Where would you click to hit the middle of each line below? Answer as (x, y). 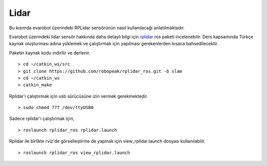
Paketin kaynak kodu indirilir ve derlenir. (50, 53)
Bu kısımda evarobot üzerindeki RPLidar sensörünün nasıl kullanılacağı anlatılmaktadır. (97, 28)
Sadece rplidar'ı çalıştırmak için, (42, 118)
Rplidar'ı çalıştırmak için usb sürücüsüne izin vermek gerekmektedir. (79, 96)
